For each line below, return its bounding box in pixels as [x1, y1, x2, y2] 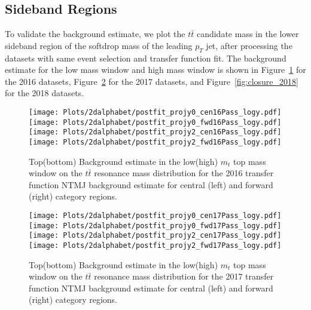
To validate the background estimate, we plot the [5, 27, 185, 40]
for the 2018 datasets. [5, 87, 84, 99]
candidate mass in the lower [196, 27, 299, 40]
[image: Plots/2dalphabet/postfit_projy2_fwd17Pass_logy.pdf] [29, 241, 282, 250]
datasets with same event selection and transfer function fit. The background [5, 51, 286, 64]
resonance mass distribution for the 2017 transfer [94, 270, 274, 283]
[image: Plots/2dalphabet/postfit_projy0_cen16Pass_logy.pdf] [29, 108, 282, 116]
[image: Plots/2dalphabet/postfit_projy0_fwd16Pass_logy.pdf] [29, 118, 282, 127]
